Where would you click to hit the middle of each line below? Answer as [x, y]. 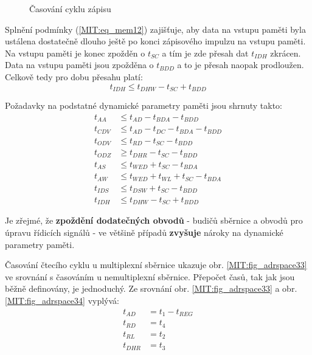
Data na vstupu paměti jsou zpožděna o [79, 65]
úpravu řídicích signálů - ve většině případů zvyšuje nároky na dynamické [144, 233]
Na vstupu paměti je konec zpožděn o [75, 53]
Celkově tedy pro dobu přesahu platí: [74, 76]
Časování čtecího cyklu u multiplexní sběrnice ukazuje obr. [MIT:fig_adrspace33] [156, 265]
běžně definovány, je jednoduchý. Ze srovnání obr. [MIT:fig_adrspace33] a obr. [151, 288]
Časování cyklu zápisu [70, 9]
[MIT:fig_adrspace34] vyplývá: [62, 301]
